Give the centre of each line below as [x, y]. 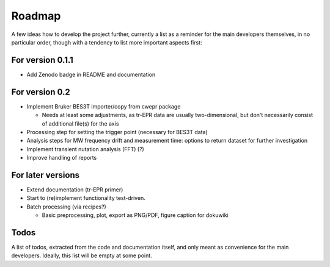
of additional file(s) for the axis [80, 123]
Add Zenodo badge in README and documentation [91, 74]
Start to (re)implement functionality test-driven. [86, 198]
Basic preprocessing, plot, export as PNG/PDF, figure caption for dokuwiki [135, 215]
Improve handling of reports [62, 158]
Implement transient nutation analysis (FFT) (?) [86, 149]
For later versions [45, 175]
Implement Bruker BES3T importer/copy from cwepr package [104, 106]
